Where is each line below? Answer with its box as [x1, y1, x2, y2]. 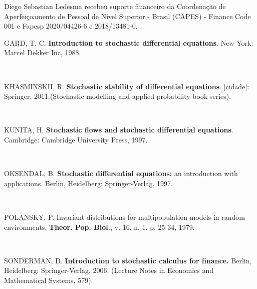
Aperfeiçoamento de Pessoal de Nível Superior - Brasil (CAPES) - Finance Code [4, 11, 251, 21]
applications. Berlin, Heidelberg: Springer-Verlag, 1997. [4, 178, 173, 188]
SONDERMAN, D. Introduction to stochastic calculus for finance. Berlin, [4, 255, 252, 265]
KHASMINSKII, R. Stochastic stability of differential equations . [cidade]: [4, 81, 249, 91]
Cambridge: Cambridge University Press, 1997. [4, 134, 148, 144]
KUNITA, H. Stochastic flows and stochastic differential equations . [4, 124, 233, 135]
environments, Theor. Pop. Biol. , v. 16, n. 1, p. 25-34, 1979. [4, 221, 195, 232]
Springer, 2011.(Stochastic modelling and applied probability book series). [4, 91, 231, 101]
